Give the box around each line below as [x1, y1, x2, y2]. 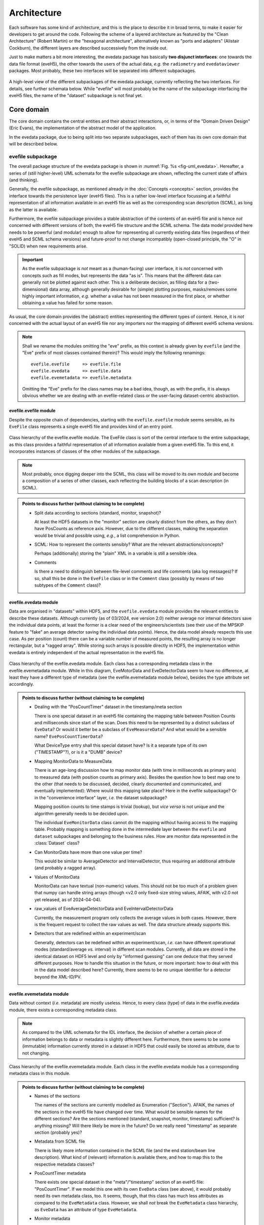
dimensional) [22, 286, 48, 292]
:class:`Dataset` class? [34, 840, 80, 846]
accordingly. [9, 681, 34, 687]
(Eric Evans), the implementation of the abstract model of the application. [9, 125, 156, 131]
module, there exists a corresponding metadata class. [9, 1007, 117, 1013]
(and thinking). [9, 177, 39, 183]
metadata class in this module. [9, 1071, 71, 1077]
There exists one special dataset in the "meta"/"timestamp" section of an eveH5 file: [34, 1179, 204, 1185]
